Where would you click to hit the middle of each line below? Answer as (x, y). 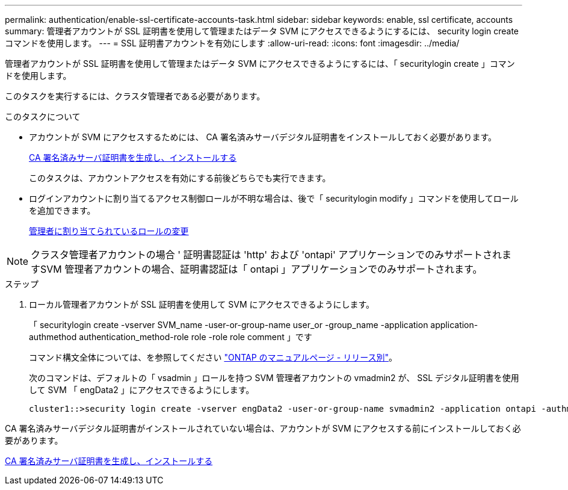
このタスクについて (43, 116)
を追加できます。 (62, 210)
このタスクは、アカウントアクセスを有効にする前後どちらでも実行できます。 (180, 178)
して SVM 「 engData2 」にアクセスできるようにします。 (142, 390)
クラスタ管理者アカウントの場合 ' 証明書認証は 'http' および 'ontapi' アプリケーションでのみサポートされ (266, 255)
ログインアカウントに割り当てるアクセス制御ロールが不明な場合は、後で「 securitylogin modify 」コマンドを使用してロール (274, 198)
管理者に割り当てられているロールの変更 (109, 231)
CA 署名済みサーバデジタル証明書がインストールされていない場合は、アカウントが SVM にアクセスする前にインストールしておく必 (263, 428)
